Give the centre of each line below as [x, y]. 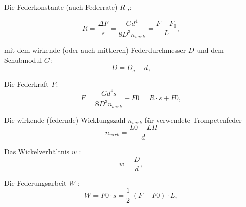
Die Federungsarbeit [35, 183]
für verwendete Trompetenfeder [193, 120]
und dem [210, 50]
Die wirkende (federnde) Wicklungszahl [65, 120]
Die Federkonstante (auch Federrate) [61, 7]
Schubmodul [23, 60]
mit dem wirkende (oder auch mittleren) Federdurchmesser [95, 50]
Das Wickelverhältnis [37, 151]
